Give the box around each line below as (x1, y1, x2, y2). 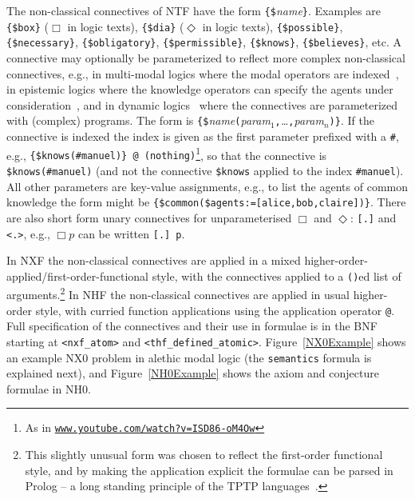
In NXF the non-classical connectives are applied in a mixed (6, 252, 301, 269)
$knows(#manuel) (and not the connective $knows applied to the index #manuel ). (6, 162, 404, 178)
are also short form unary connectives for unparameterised (6, 209, 292, 226)
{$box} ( (6, 18, 49, 34)
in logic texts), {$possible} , (202, 18, 343, 34)
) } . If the (329, 112, 374, 129)
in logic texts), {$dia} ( (67, 18, 184, 34)
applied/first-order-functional (6, 267, 148, 284)
